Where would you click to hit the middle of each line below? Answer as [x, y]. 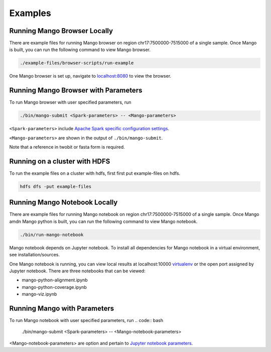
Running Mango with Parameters [62, 308]
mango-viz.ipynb [39, 294]
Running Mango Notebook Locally [63, 203]
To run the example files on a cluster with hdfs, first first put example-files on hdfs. [95, 173]
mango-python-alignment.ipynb [55, 280]
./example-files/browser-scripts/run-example [77, 63]
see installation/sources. [35, 255]
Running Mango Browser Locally [61, 31]
